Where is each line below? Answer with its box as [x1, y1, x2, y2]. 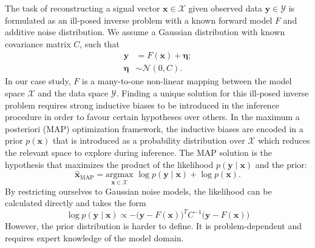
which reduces [258, 134, 310, 147]
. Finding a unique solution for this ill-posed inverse [116, 87, 309, 99]
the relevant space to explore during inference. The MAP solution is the [5, 146, 273, 158]
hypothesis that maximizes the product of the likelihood [5, 158, 214, 170]
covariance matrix [5, 37, 71, 50]
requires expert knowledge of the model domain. [5, 231, 184, 244]
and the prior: [255, 158, 307, 170]
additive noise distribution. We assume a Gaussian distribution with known [5, 25, 285, 38]
